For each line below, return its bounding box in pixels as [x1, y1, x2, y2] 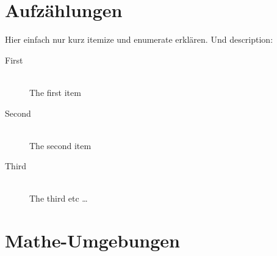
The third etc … [29, 192, 88, 205]
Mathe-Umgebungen [5, 228, 181, 253]
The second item [29, 139, 92, 152]
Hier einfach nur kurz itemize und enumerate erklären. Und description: [5, 33, 273, 46]
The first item [29, 86, 81, 98]
